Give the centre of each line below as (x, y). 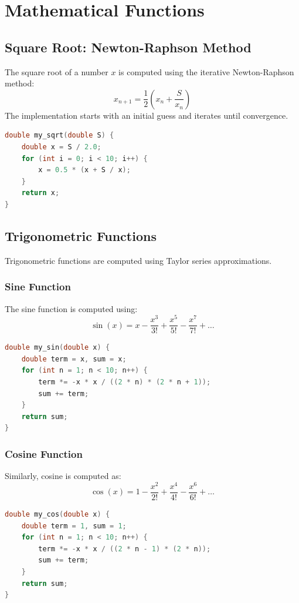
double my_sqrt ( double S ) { (60, 135)
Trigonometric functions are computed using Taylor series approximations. (138, 260)
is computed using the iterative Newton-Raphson (206, 71)
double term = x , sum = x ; (74, 359)
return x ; (40, 193)
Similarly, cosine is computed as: (63, 476)
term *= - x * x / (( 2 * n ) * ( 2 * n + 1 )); (125, 382)
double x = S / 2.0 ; (61, 147)
